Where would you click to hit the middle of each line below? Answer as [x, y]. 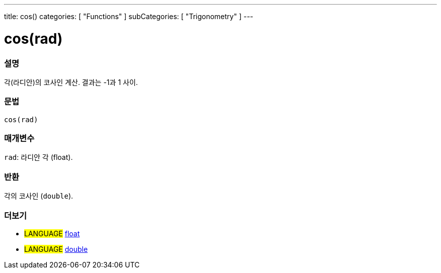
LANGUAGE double [56, 249]
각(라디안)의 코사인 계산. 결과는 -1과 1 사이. [71, 82]
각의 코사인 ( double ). [39, 196]
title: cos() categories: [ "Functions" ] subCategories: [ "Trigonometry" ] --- [129, 16]
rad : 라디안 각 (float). [39, 157]
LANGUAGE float [52, 233]
